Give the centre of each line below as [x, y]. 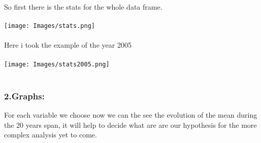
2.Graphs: [24, 96]
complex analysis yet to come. [51, 135]
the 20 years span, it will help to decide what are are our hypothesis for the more [130, 124]
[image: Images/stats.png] [50, 26]
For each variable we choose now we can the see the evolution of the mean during [131, 115]
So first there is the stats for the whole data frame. [83, 7]
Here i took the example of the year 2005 [68, 45]
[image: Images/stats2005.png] [57, 64]
